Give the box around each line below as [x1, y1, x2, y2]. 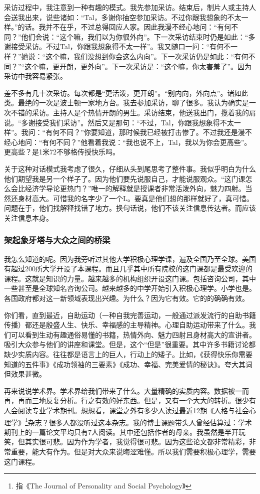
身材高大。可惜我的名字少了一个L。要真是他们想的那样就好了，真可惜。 [17, 193, 253, 203]
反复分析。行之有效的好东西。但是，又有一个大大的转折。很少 [45, 395, 249, 406]
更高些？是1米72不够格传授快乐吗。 [4, 146, 119, 157]
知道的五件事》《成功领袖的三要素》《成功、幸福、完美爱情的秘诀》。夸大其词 [4, 359, 252, 369]
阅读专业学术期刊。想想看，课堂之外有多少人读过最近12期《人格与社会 [17, 405, 249, 415]
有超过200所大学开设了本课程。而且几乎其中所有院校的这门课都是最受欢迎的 [4, 263, 252, 274]
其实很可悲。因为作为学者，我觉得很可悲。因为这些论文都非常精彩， [24, 436, 249, 447]
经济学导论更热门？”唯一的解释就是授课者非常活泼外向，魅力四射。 [24, 183, 245, 194]
